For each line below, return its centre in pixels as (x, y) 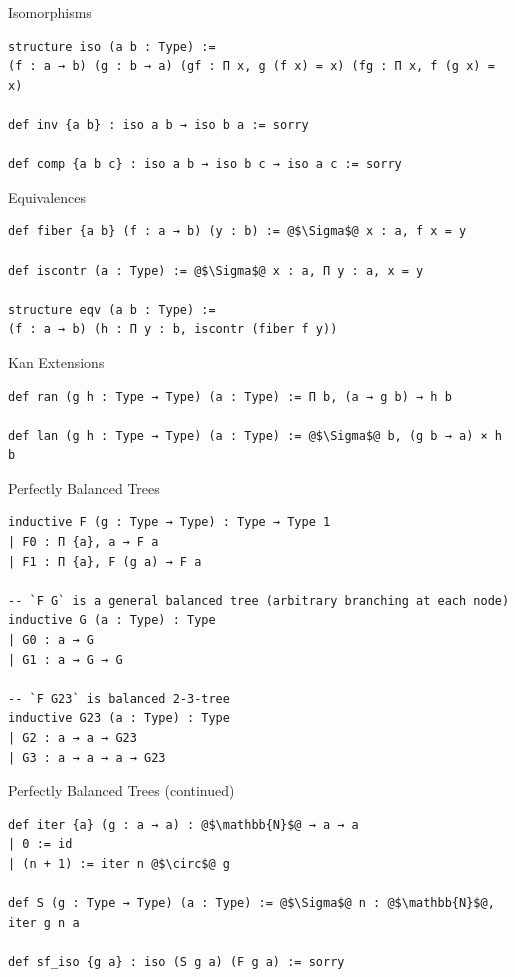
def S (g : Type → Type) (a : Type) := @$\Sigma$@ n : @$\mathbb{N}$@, (251, 903)
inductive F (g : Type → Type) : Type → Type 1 (169, 522)
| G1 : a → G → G (65, 659)
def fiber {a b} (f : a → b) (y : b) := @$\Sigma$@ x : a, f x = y (237, 231)
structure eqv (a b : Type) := (112, 309)
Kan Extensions (56, 361)
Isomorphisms (50, 12)
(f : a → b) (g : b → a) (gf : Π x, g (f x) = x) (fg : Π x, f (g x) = (251, 66)
